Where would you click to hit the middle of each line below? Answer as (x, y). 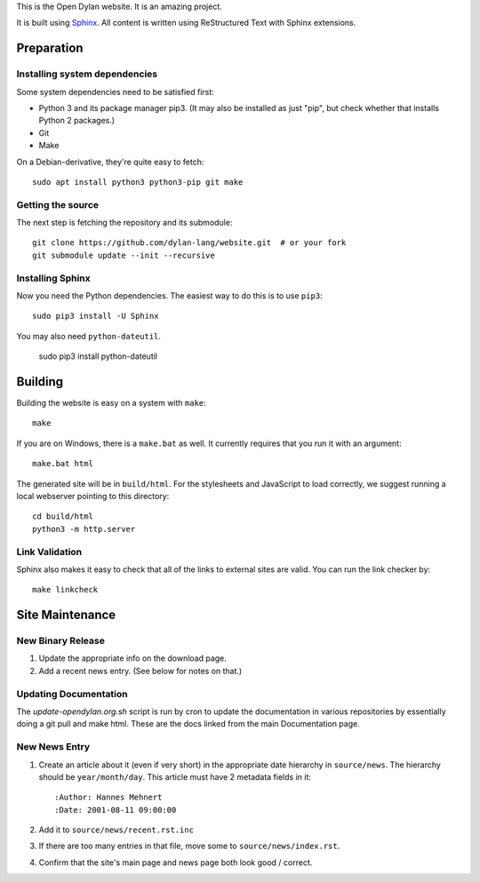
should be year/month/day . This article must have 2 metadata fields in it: (175, 776)
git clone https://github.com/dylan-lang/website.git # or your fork (189, 243)
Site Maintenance (66, 615)
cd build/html (63, 516)
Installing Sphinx (53, 278)
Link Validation (49, 552)
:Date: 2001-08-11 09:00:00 (116, 810)
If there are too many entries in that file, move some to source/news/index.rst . (189, 846)
